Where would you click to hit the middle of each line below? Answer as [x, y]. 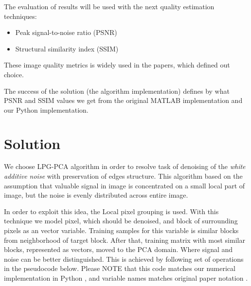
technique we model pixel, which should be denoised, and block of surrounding [121, 221]
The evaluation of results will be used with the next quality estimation [109, 6]
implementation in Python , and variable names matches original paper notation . [126, 278]
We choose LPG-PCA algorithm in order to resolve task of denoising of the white [125, 166]
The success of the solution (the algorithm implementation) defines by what [117, 91]
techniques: [20, 16]
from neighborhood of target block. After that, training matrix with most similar [125, 240]
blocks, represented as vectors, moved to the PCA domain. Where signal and [118, 249]
